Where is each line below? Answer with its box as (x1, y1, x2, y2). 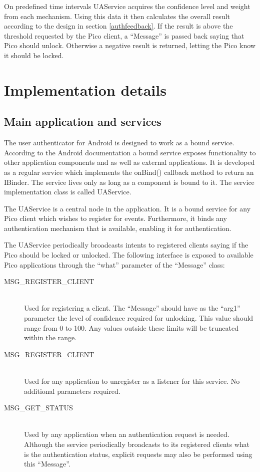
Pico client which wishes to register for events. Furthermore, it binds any (4, 213, 227, 223)
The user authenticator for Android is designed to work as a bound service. (4, 137, 234, 148)
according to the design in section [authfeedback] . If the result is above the (4, 21, 233, 31)
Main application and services (4, 114, 161, 129)
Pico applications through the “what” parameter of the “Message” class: (4, 259, 225, 270)
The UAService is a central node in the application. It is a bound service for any (4, 203, 251, 213)
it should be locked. (4, 50, 64, 60)
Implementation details (4, 79, 166, 100)
